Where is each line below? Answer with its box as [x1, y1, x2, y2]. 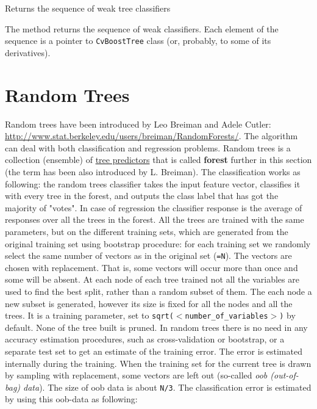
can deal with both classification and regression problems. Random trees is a [5, 141, 291, 154]
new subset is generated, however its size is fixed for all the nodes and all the [5, 297, 293, 309]
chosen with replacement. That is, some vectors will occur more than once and [5, 261, 298, 273]
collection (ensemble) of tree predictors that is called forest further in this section [5, 153, 312, 166]
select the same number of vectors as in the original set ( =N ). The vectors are [5, 249, 292, 262]
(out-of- [270, 369, 299, 382]
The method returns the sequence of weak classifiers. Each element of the [5, 22, 279, 35]
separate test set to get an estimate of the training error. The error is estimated [5, 344, 302, 357]
